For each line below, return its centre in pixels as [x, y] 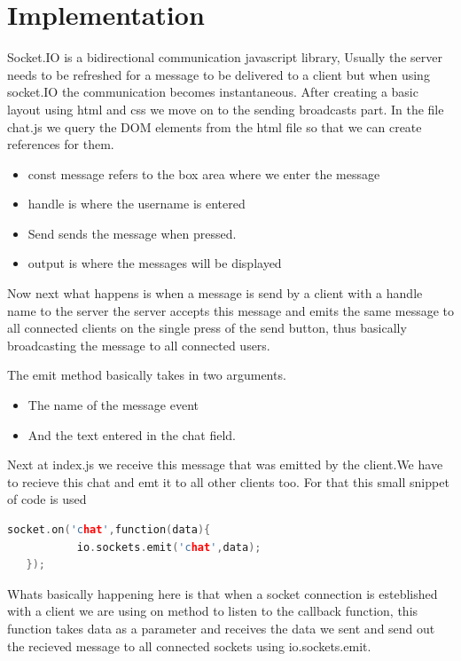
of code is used [47, 499]
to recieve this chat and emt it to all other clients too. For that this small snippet [228, 481]
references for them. [61, 144]
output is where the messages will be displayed [155, 263]
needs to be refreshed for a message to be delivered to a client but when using [219, 74]
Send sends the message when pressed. [132, 233]
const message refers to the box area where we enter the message [204, 173]
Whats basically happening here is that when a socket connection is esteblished [223, 593]
